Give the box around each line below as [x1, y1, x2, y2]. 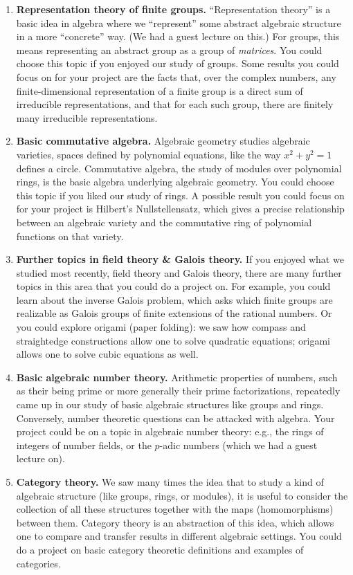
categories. [16, 556, 61, 570]
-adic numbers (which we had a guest [159, 437, 318, 452]
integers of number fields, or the [16, 437, 152, 452]
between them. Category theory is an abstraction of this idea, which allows [16, 515, 334, 529]
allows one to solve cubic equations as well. [16, 347, 199, 361]
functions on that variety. [16, 228, 124, 243]
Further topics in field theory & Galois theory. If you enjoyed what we [16, 252, 344, 266]
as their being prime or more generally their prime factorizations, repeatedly [16, 383, 341, 398]
